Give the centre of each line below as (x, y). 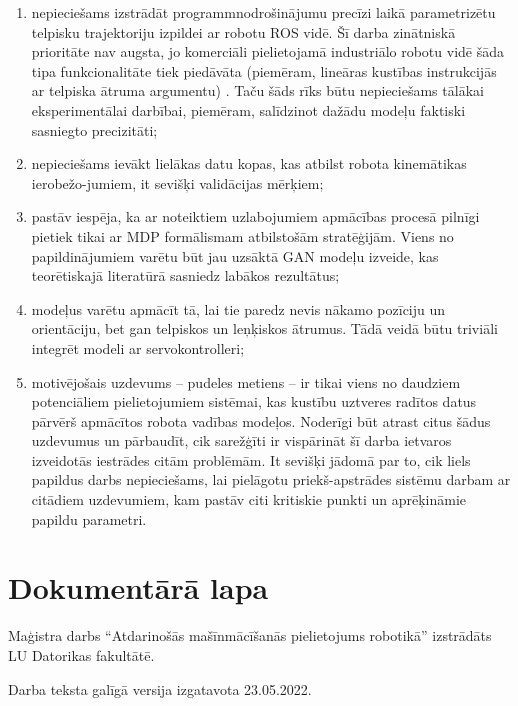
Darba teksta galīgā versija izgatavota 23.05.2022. (160, 688)
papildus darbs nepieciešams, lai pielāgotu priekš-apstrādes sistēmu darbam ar (271, 479)
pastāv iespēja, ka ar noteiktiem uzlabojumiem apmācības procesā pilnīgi (255, 216)
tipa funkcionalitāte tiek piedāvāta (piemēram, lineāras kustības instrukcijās (264, 70)
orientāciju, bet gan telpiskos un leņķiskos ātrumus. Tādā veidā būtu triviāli (264, 328)
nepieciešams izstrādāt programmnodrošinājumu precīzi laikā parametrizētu (263, 12)
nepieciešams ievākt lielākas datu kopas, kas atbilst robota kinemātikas (249, 163)
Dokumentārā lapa (138, 587)
